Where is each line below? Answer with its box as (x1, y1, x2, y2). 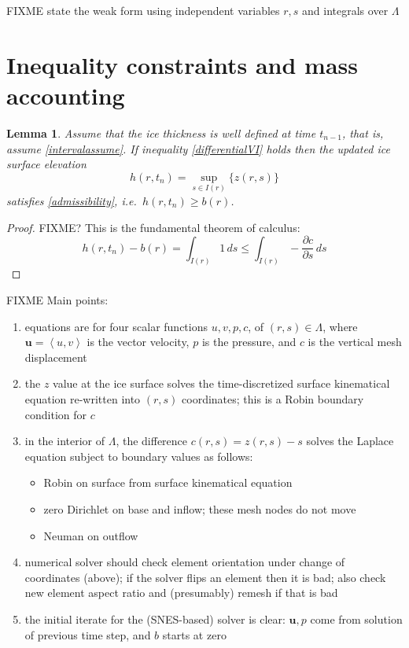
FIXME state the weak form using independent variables (6, 2, 280, 18)
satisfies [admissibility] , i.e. (6, 192, 137, 208)
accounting (6, 79, 125, 111)
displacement (24, 348, 87, 365)
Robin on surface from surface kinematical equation (43, 474, 293, 491)
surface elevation (6, 156, 87, 172)
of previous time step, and (24, 626, 151, 642)
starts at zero (162, 626, 227, 642)
